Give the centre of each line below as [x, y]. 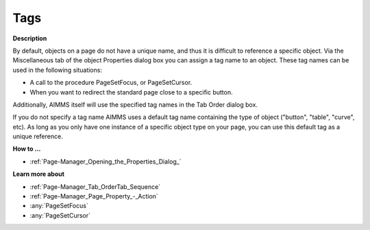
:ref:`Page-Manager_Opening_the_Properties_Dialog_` [106, 162]
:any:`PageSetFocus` [59, 206]
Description [30, 38]
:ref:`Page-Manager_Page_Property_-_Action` [94, 196]
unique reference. [38, 136]
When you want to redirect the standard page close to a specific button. [131, 92]
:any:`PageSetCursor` [60, 215]
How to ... [27, 149]
